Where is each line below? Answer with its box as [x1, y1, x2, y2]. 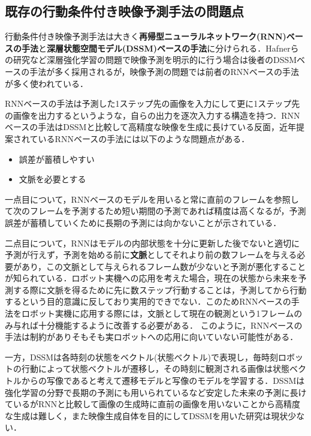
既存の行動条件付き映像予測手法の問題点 [5, 2, 244, 20]
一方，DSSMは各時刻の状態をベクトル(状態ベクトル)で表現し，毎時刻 [5, 350, 278, 363]
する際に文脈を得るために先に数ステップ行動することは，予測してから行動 [13, 283, 307, 296]
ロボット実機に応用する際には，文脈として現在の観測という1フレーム [21, 307, 294, 320]
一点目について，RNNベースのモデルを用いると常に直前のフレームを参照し [5, 193, 299, 205]
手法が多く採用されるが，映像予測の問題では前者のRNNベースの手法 [29, 65, 300, 77]
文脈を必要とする [19, 173, 86, 185]
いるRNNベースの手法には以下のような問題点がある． [38, 132, 250, 145]
